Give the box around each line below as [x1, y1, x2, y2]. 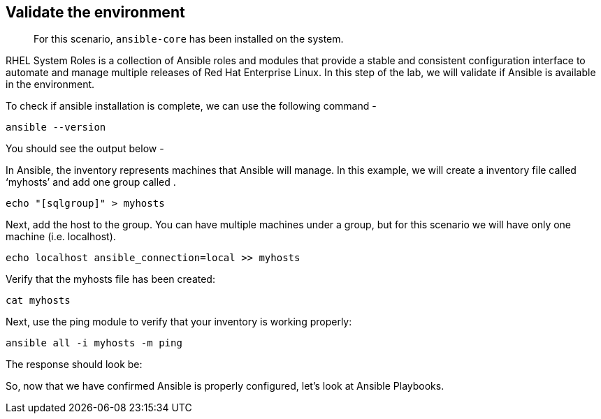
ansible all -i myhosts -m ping [6, 337, 182, 349]
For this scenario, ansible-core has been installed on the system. [34, 33, 344, 45]
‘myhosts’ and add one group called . [6, 176, 176, 189]
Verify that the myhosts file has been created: [6, 273, 215, 286]
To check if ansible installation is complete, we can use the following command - [6, 100, 377, 112]
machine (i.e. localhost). [6, 230, 116, 243]
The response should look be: [6, 358, 143, 371]
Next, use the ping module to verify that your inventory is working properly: [6, 316, 352, 328]
